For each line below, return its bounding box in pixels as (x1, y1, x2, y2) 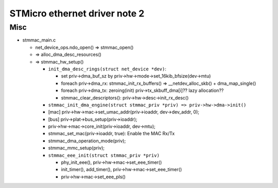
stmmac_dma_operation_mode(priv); (48, 138, 126, 144)
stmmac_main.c (22, 37, 56, 43)
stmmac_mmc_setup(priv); (48, 145, 105, 151)
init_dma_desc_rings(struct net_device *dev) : (48, 66, 167, 72)
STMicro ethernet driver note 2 (9, 8, 145, 19)
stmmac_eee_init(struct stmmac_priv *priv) (48, 152, 160, 158)
